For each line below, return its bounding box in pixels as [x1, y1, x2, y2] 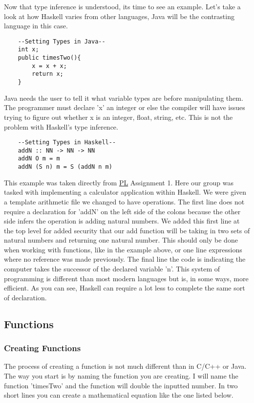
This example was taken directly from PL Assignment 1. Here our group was [4, 177, 233, 187]
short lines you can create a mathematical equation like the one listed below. [4, 390, 233, 400]
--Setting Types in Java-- [18, 38, 106, 45]
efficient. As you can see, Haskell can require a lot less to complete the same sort [4, 283, 245, 293]
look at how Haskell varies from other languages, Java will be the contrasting [4, 11, 234, 21]
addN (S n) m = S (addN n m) [18, 163, 112, 171]
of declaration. [4, 292, 47, 302]
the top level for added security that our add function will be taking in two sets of [4, 225, 250, 235]
